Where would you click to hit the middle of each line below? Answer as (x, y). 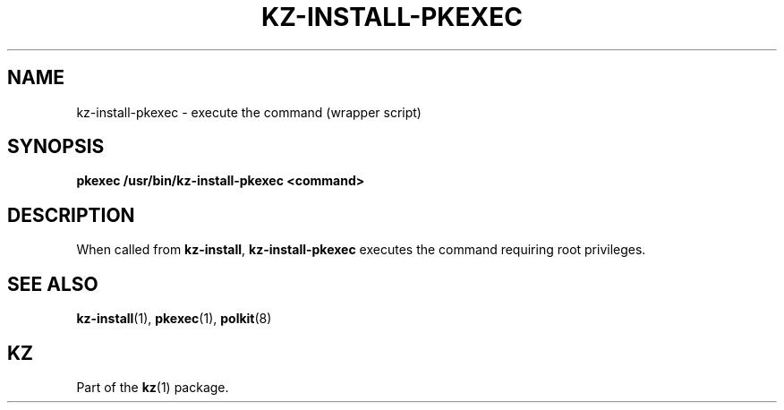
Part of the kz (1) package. (153, 387)
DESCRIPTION (71, 215)
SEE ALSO (53, 284)
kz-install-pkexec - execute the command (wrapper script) (249, 112)
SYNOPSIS (56, 147)
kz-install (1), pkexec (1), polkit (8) (174, 319)
